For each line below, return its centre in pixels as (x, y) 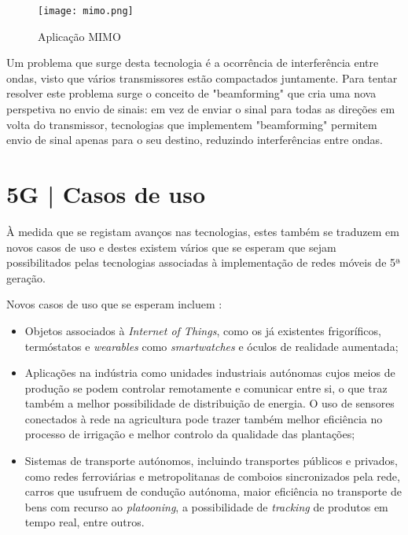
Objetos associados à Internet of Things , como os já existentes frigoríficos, (203, 330)
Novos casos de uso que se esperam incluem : (114, 304)
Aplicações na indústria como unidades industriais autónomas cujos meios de (210, 373)
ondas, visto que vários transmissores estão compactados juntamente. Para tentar (202, 77)
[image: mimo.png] (86, 11)
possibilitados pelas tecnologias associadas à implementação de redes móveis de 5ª (204, 262)
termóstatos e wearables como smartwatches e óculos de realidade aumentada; (211, 346)
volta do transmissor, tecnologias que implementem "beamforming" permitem (192, 124)
